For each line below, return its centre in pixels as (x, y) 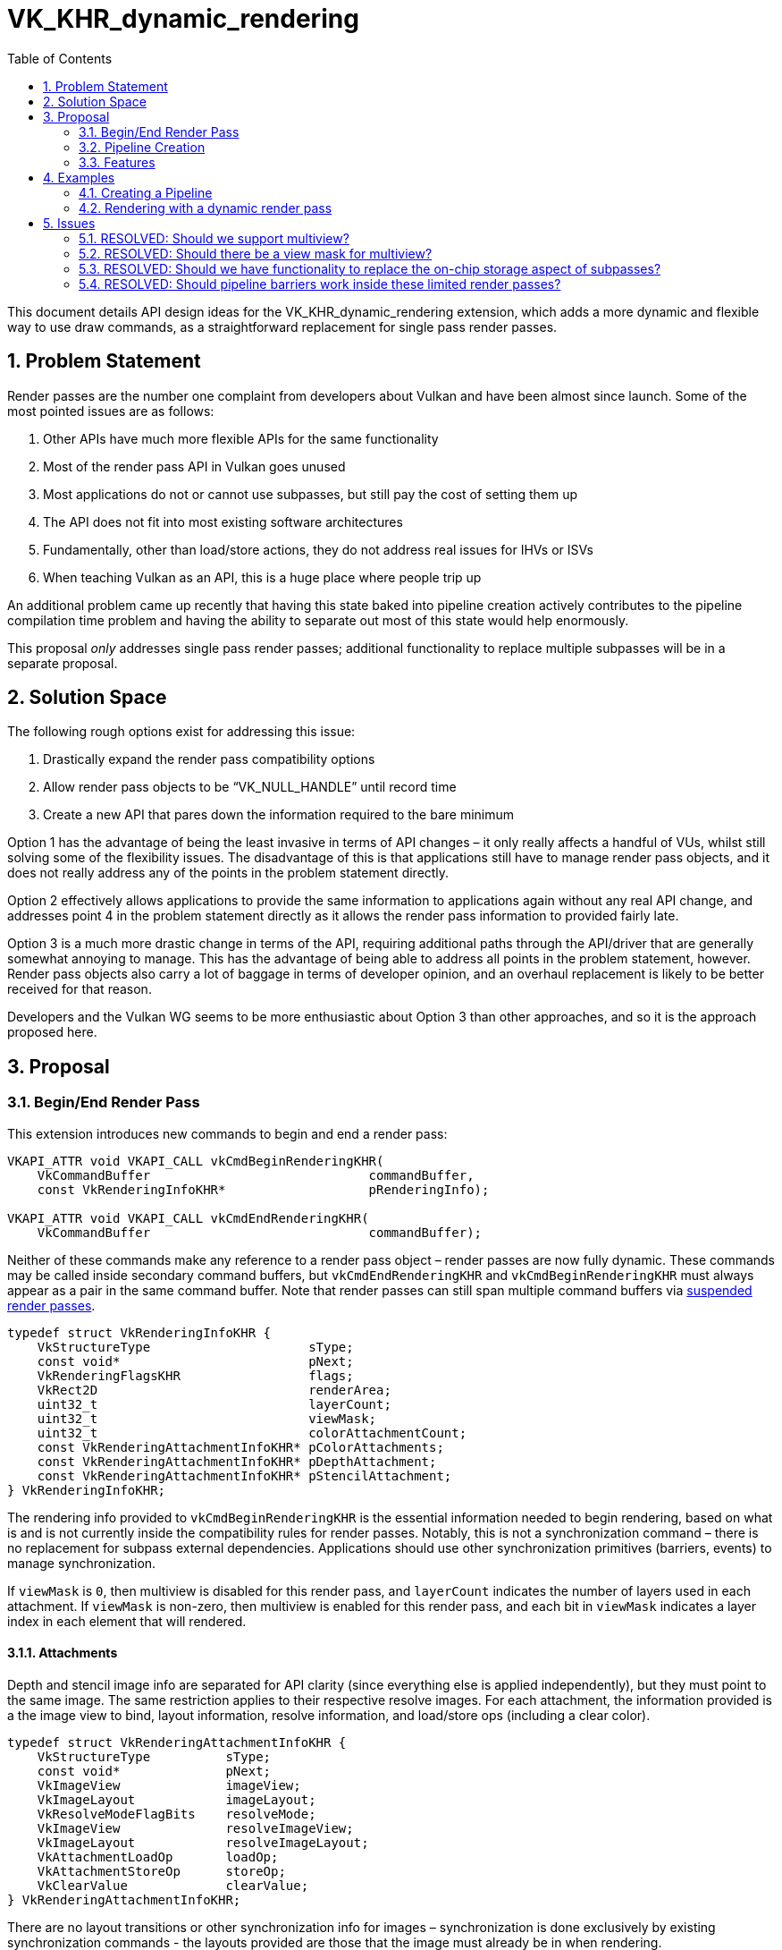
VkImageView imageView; (169, 1785)
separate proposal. (63, 663)
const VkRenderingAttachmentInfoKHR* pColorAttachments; (240, 1447)
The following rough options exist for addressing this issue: (181, 732)
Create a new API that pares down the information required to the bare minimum (279, 815)
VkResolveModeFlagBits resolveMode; (177, 1814)
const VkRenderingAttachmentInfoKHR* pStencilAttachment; (244, 1475)
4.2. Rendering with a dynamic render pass (206, 208)
